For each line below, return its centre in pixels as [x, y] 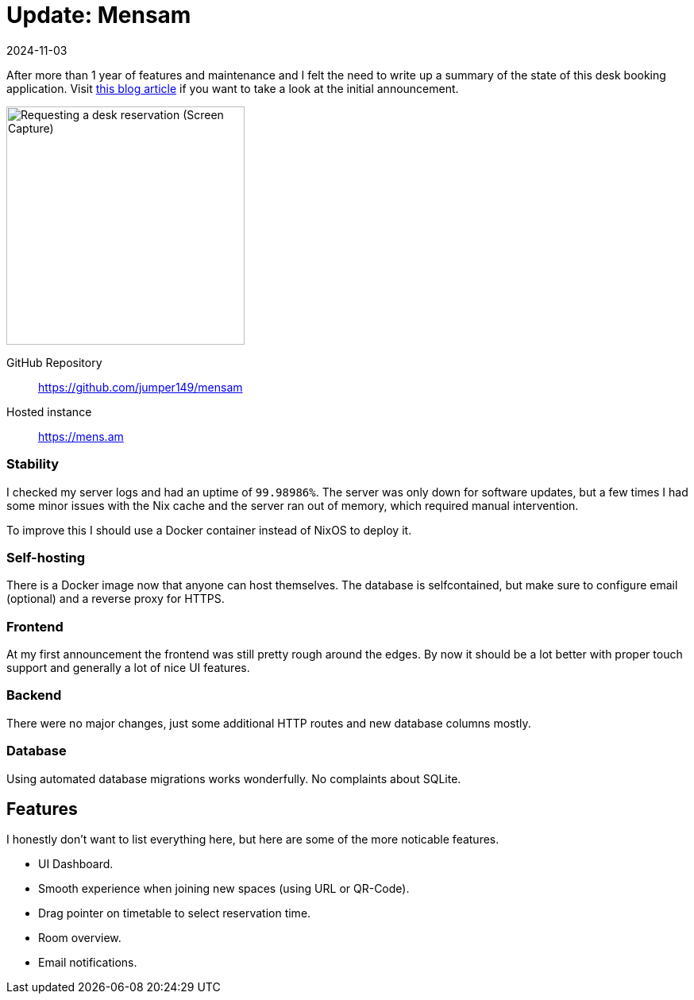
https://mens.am [81, 436]
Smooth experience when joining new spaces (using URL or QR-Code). [224, 889]
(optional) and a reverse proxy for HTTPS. [116, 599]
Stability [33, 464]
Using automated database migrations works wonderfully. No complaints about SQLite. [234, 778]
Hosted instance [49, 411]
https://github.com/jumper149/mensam [141, 387]
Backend [34, 695]
